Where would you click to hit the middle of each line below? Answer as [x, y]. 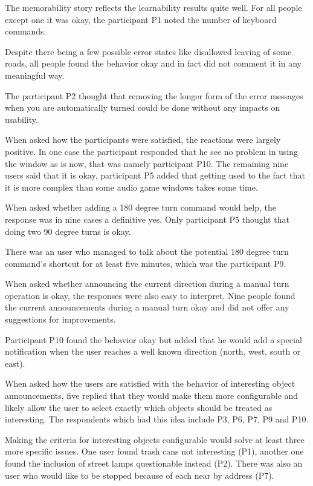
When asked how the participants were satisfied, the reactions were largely [143, 140]
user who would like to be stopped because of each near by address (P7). [140, 475]
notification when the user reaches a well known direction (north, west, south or [153, 351]
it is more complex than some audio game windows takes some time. [131, 187]
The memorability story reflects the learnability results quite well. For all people [153, 7]
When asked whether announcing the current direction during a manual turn [147, 284]
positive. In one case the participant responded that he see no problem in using [152, 151]
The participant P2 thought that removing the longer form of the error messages [154, 95]
